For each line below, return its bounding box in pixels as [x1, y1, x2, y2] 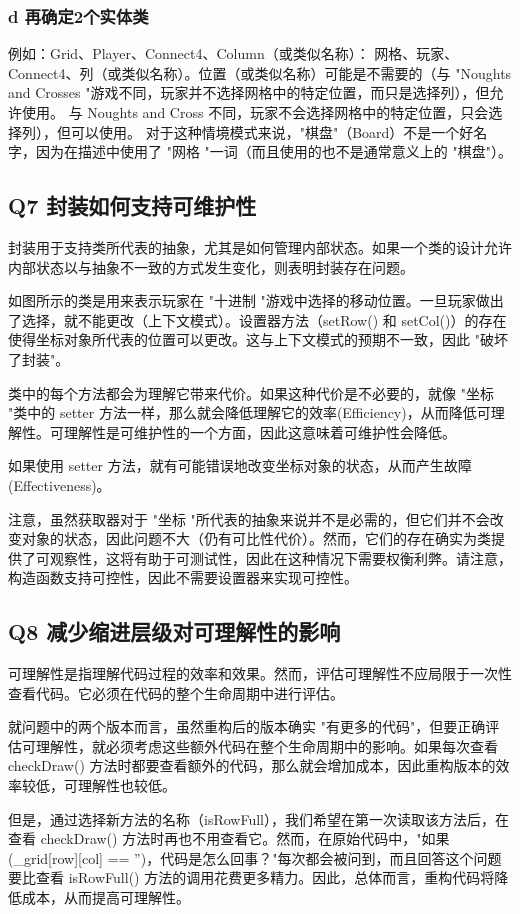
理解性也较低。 [77, 775, 176, 796]
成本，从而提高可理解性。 [21, 887, 190, 908]
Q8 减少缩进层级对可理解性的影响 [8, 616, 341, 647]
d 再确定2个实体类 [8, 3, 149, 28]
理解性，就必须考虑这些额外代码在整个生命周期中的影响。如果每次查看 [35, 735, 498, 756]
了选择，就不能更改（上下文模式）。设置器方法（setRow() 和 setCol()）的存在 [8, 309, 507, 330]
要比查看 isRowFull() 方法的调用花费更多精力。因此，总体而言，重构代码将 [8, 867, 495, 888]
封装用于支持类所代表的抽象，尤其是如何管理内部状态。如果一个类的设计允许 [8, 236, 512, 257]
